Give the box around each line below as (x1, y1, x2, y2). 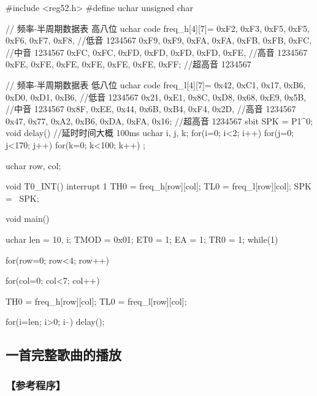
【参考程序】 (6, 377, 66, 392)
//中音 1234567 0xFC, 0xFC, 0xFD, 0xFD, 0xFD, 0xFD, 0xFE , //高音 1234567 (6, 45, 308, 58)
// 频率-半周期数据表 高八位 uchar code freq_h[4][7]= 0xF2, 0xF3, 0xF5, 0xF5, (6, 21, 310, 34)
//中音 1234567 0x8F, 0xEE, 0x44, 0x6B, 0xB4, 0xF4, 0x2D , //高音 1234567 (6, 102, 296, 115)
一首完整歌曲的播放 (6, 345, 121, 364)
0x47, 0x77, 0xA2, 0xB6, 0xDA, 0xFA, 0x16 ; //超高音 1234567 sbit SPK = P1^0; (6, 114, 313, 127)
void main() (6, 212, 50, 225)
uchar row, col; (6, 159, 61, 172)
